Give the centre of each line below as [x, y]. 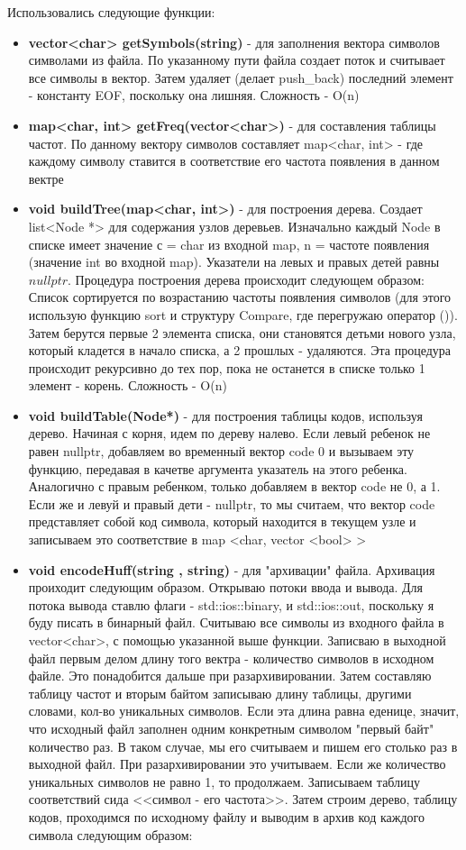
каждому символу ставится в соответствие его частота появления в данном [234, 161]
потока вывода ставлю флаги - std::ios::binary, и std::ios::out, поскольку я [231, 604]
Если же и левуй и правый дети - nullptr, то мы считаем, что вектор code [232, 503]
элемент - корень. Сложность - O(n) [128, 385]
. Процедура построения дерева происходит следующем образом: [246, 279]
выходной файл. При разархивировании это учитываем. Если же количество [237, 764]
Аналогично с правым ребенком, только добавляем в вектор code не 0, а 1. [234, 486]
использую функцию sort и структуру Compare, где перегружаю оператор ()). [243, 314]
